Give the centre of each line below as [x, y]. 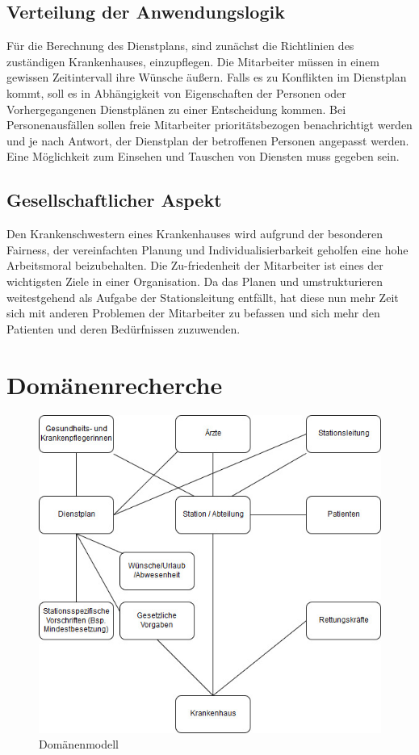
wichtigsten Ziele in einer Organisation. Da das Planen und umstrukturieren [195, 281]
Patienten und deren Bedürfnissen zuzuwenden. [124, 328]
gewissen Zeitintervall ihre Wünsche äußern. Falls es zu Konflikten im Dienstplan [207, 77]
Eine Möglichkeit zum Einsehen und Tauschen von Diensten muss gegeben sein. [203, 156]
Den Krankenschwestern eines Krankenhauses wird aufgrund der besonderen [195, 234]
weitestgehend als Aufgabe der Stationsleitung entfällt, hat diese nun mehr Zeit [203, 297]
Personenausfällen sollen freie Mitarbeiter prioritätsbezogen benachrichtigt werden [209, 125]
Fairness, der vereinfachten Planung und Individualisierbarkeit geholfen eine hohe [207, 249]
